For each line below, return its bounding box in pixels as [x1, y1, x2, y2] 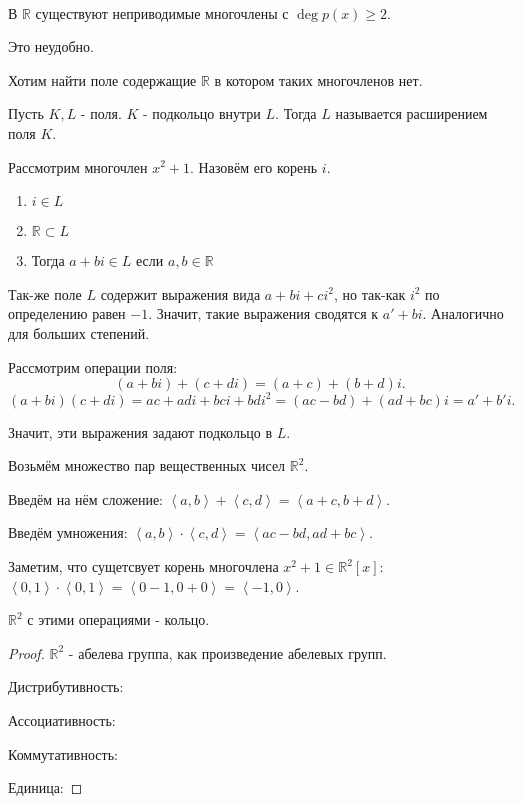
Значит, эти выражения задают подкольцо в [8, 421, 273, 442]
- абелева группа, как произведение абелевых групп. [68, 642, 387, 663]
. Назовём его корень [190, 156, 318, 177]
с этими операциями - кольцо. [27, 609, 210, 630]
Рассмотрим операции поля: [8, 356, 178, 377]
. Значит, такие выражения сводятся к [148, 303, 379, 324]
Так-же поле [8, 283, 82, 304]
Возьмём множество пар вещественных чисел [8, 455, 286, 476]
